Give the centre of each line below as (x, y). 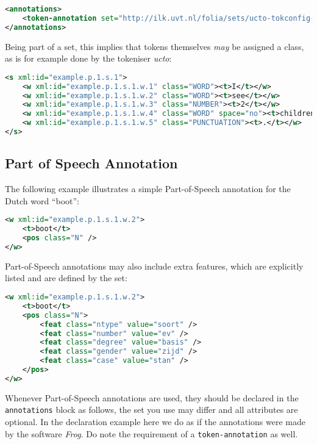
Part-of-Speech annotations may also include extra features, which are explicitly (154, 266)
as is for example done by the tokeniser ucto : (88, 58)
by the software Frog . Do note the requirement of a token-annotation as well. (151, 433)
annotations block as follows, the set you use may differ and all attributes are (151, 410)
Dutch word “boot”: (42, 200)
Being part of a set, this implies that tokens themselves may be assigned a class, (155, 46)
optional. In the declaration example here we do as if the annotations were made (155, 422)
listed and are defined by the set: (66, 278)
